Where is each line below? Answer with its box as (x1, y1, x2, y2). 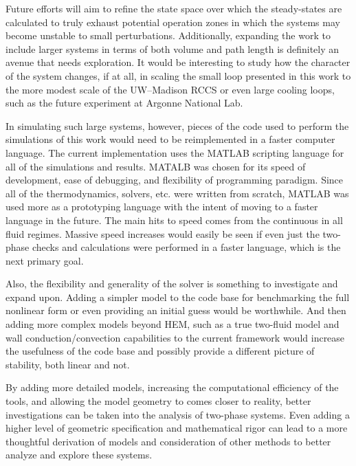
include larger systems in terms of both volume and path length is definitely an (5, 41, 340, 56)
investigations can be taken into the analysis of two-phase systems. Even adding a (5, 407, 350, 421)
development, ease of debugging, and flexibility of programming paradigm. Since (5, 173, 344, 187)
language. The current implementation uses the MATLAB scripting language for (5, 145, 344, 159)
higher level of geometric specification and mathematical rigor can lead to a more (5, 421, 348, 435)
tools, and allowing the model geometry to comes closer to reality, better (5, 394, 311, 408)
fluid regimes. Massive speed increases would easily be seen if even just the (5, 226, 320, 241)
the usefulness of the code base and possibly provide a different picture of (5, 344, 315, 358)
